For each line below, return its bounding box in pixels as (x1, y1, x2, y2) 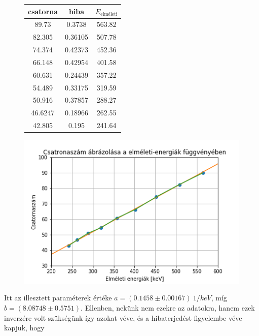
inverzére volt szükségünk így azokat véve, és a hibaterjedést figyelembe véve (4, 312, 242, 323)
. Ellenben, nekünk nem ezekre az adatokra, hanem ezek (81, 302, 255, 313)
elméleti (100, 11, 118, 17)
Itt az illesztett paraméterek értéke (4, 292, 112, 303)
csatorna (28, 6, 58, 16)
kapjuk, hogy (4, 322, 45, 333)
